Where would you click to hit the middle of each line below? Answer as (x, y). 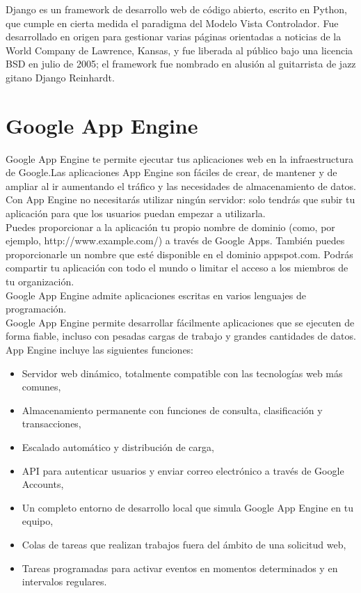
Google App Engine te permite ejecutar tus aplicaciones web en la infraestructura (180, 158)
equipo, (38, 521)
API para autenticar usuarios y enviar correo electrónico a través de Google (183, 470)
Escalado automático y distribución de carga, (118, 446)
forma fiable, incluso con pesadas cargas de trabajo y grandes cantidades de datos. (181, 336)
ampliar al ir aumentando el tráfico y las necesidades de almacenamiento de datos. (181, 185)
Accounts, (43, 484)
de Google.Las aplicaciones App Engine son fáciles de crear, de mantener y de (171, 172)
